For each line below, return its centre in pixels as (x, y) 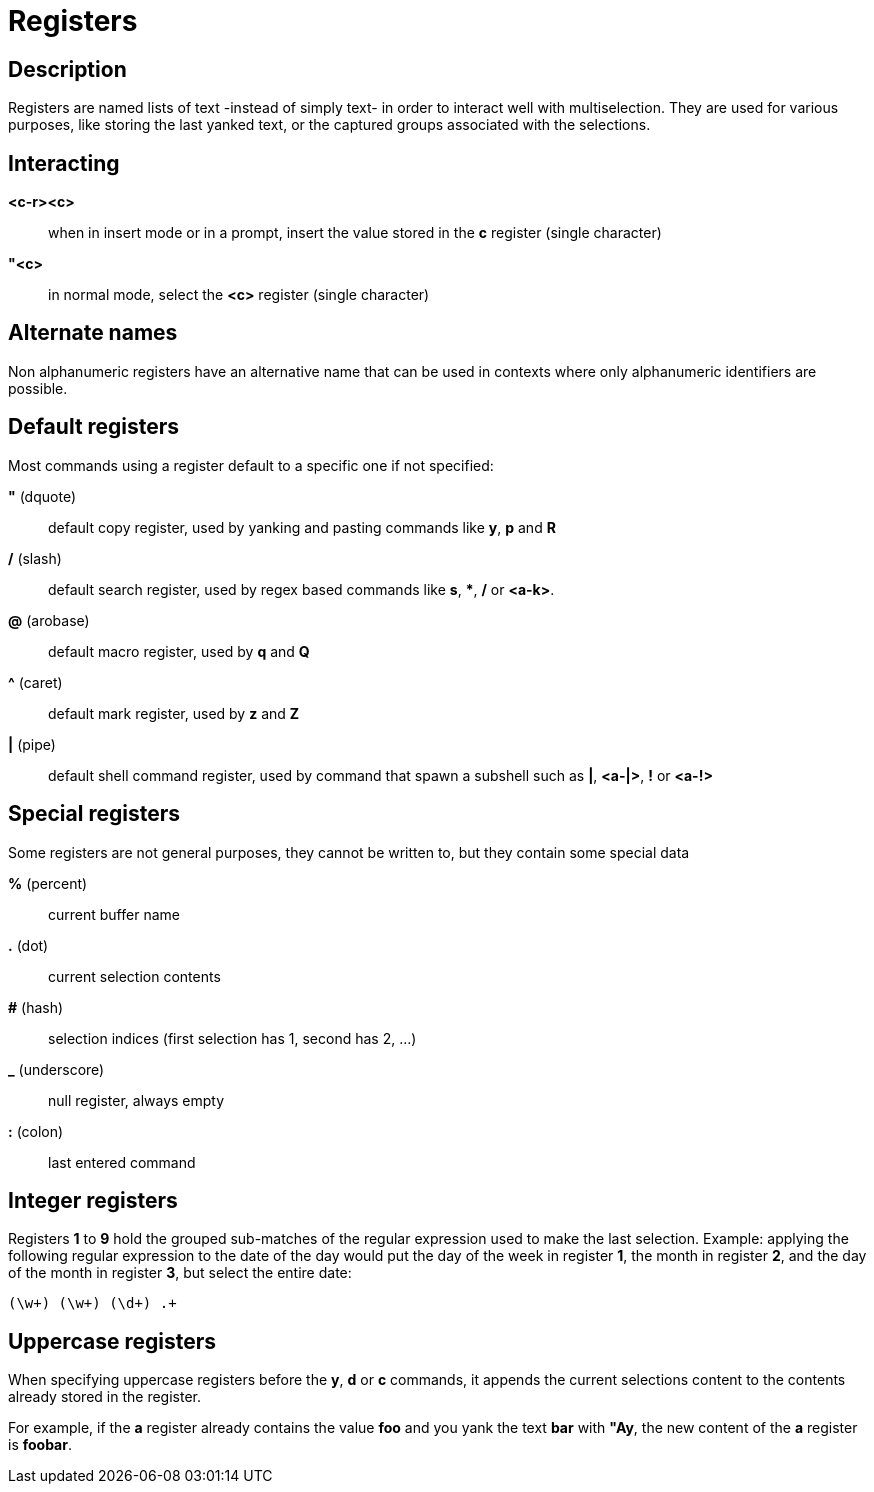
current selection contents (134, 976)
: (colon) (36, 1131)
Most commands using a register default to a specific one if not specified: (251, 465)
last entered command (122, 1162)
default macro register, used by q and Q (179, 651)
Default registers (94, 427)
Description (67, 69)
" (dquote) (42, 496)
